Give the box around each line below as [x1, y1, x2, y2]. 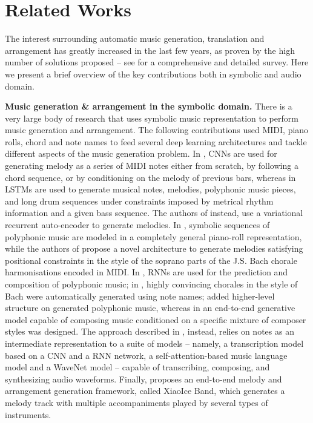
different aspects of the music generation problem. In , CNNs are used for [5, 147, 277, 160]
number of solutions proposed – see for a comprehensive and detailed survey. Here [5, 56, 309, 68]
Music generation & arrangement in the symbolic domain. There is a [5, 100, 292, 113]
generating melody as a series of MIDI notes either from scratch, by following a [5, 159, 298, 172]
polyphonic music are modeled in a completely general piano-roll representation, [5, 230, 302, 243]
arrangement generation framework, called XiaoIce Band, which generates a [5, 384, 285, 397]
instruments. [5, 408, 51, 421]
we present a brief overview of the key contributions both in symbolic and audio [5, 67, 301, 80]
